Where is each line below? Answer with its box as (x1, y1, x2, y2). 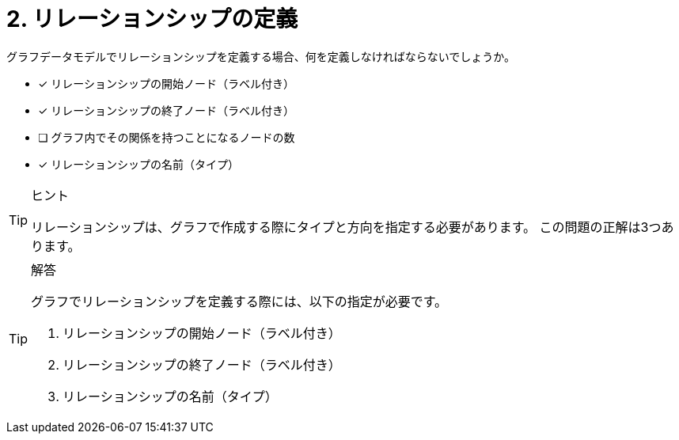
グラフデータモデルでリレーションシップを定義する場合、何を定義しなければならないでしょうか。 (6, 49, 516, 63)
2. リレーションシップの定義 (6, 6, 298, 32)
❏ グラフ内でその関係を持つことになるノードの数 (38, 130, 295, 144)
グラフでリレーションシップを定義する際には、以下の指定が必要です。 (31, 293, 448, 309)
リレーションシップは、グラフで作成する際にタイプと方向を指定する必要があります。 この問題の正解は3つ (31, 218, 662, 235)
